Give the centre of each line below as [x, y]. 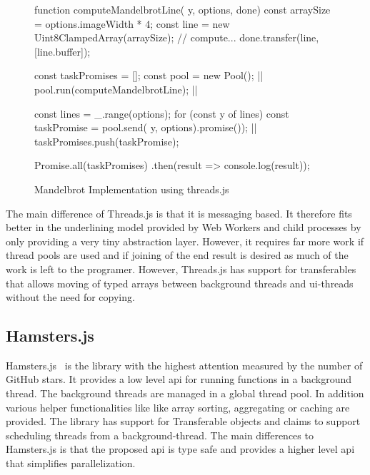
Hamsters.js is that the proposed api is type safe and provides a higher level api [180, 449]
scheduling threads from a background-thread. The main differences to [160, 435]
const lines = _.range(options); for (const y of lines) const [162, 113]
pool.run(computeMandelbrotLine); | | [116, 89]
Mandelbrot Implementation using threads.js [132, 189]
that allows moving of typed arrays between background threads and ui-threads [180, 283]
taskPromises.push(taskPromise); [107, 141]
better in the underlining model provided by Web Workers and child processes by [184, 227]
